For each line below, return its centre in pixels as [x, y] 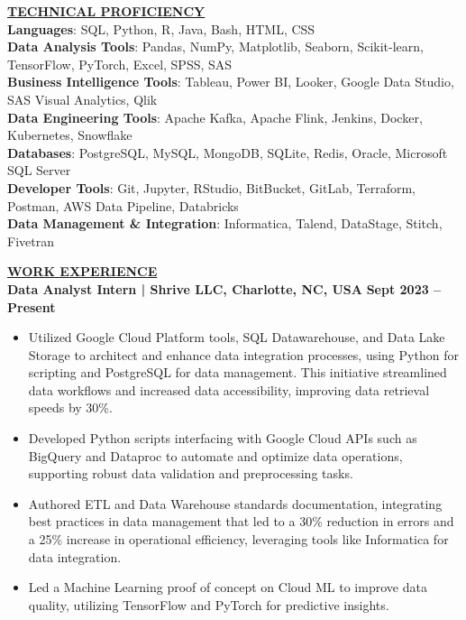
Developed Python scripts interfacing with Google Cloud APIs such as [223, 438]
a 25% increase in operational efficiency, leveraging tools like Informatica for [238, 539]
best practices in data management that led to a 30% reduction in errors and [241, 521]
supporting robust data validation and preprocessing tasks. [191, 473]
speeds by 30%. [70, 407]
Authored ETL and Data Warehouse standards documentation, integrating [235, 503]
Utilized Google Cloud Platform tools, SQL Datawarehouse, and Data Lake [237, 337]
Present [32, 306]
